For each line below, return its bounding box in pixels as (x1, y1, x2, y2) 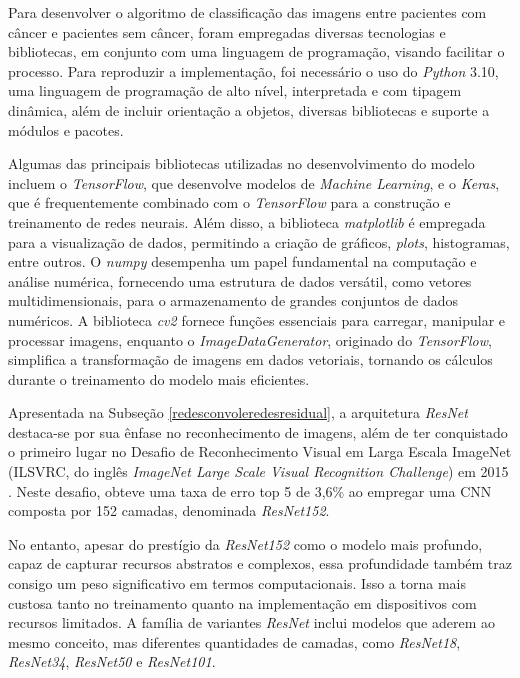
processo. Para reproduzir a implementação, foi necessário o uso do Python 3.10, (8, 60, 499, 81)
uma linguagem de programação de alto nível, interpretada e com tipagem (8, 80, 462, 101)
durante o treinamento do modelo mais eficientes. (8, 368, 310, 389)
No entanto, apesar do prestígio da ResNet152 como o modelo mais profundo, (8, 533, 483, 554)
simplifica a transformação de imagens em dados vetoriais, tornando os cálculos (8, 349, 493, 370)
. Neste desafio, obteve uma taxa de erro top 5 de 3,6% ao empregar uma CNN (8, 480, 492, 501)
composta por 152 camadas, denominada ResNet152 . (8, 500, 330, 521)
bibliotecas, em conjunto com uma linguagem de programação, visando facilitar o (8, 41, 505, 62)
